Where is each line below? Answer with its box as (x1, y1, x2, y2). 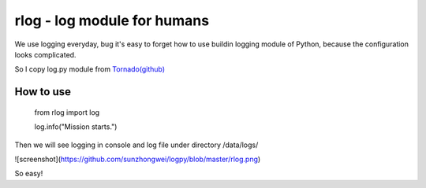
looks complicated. (14, 50, 77, 59)
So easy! (14, 169, 43, 179)
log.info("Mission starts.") (34, 122, 118, 131)
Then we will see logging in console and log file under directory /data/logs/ (14, 140, 259, 149)
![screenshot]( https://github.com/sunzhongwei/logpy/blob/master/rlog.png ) (14, 154, 261, 164)
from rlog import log (34, 107, 100, 117)
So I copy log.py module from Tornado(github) (14, 65, 166, 74)
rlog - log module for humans (14, 12, 209, 29)
